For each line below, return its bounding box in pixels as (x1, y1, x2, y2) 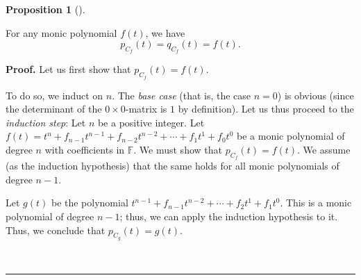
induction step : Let (6, 115, 86, 129)
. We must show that (133, 142, 222, 156)
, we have (145, 25, 185, 40)
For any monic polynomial (6, 25, 117, 40)
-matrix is (125, 101, 167, 116)
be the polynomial (51, 195, 128, 210)
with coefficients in (44, 142, 125, 156)
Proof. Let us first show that (6, 62, 131, 76)
